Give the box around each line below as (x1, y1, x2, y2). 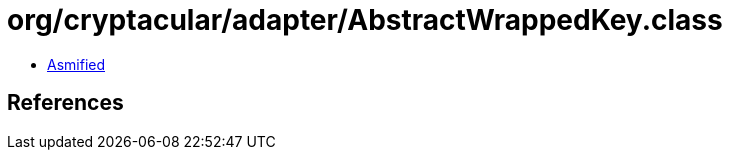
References (7, 90, 124, 116)
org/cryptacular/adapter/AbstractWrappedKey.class (7, 3, 723, 37)
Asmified (47, 55, 106, 73)
